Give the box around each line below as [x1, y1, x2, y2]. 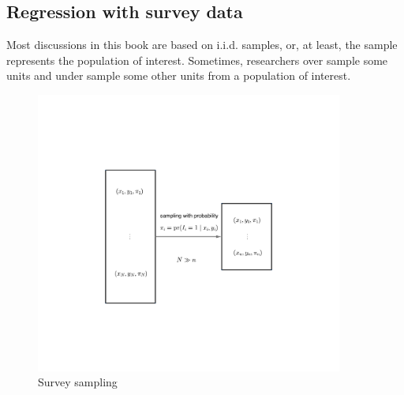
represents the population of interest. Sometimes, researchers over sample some [6, 51, 388, 68]
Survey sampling [38, 374, 118, 390]
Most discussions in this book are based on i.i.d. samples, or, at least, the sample [6, 36, 398, 53]
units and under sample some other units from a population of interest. [6, 67, 351, 84]
